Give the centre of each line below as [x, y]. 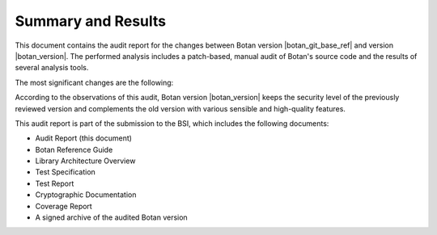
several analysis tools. [52, 68]
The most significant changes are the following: [94, 82]
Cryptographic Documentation [86, 195]
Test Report [55, 183]
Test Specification [66, 172]
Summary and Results [90, 21]
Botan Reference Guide [74, 149]
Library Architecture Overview [85, 161]
